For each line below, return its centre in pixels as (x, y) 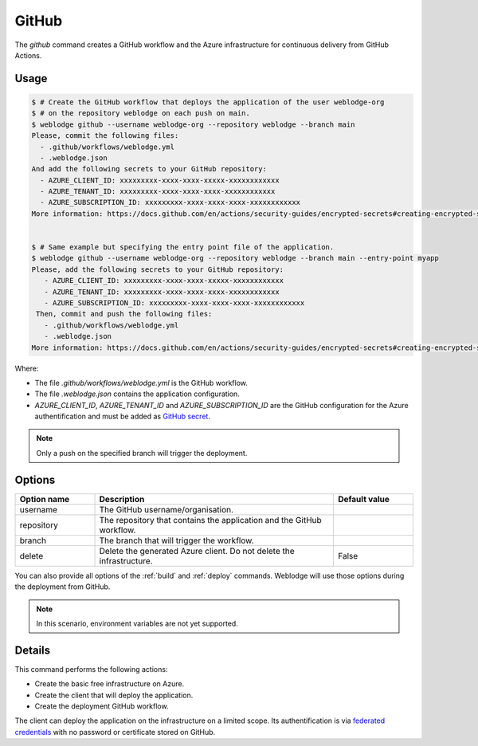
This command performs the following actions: (91, 669)
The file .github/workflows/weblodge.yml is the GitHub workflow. (141, 383)
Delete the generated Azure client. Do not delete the (197, 551)
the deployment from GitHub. (63, 587)
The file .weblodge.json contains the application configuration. (137, 394)
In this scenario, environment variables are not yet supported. (137, 623)
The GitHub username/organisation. (167, 509)
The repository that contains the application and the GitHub (210, 520)
